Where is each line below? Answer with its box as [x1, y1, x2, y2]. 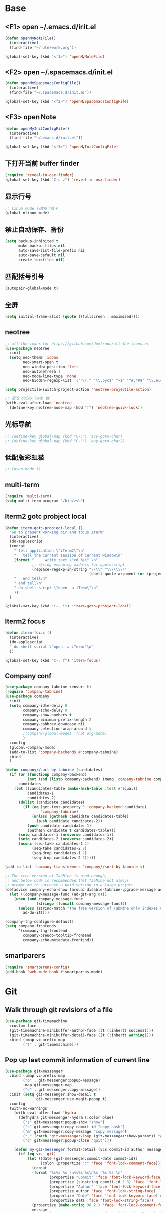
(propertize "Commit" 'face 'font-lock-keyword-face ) [49, 1175, 163, 1180]
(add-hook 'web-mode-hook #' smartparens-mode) [5, 969, 103, 974]
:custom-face [9, 1023, 37, 1029]
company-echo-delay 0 [23, 708, 68, 713]
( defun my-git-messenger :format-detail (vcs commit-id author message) [14, 1147, 165, 1152]
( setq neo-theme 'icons [9, 355, 58, 360]
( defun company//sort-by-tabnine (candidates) [5, 767, 103, 773]
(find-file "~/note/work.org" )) [9, 45, 77, 50]
